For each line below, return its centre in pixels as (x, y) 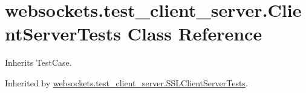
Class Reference (195, 34)
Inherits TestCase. (38, 63)
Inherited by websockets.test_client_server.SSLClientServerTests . (126, 82)
